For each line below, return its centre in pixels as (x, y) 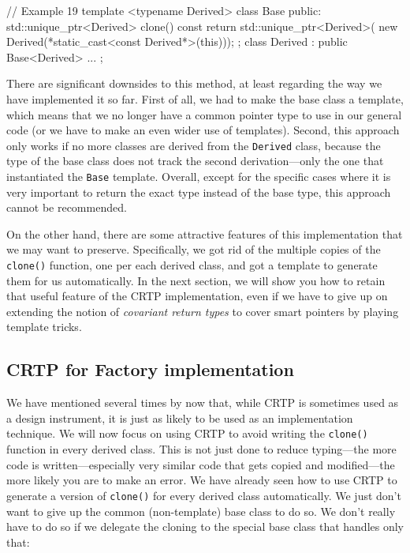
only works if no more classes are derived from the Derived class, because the (194, 145)
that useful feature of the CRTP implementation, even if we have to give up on (197, 296)
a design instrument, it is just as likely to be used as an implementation (180, 418)
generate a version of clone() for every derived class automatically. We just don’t (204, 495)
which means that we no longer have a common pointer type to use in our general (204, 114)
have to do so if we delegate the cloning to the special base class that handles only (205, 527)
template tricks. (44, 327)
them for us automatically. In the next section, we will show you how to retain (196, 280)
